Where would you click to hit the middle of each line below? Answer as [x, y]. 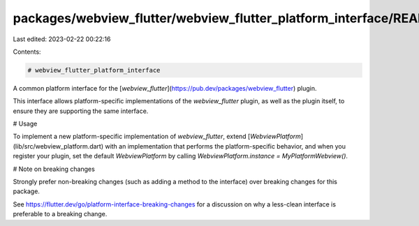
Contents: [27, 52]
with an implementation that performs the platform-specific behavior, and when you [225, 146]
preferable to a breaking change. [60, 214]
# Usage [25, 124]
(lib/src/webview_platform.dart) [58, 146]
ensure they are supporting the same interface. [81, 111]
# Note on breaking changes [54, 169]
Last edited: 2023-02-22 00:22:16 [62, 39]
